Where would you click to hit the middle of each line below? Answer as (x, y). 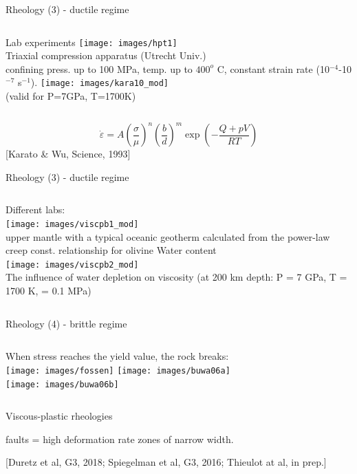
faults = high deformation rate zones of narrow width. (120, 439)
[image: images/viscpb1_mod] (72, 224)
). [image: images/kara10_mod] (99, 82)
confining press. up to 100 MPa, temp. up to (99, 68)
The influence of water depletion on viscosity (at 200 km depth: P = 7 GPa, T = (176, 277)
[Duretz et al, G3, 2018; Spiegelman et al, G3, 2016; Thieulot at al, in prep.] (166, 462)
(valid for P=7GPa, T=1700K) (71, 96)
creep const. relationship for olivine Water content (111, 250)
